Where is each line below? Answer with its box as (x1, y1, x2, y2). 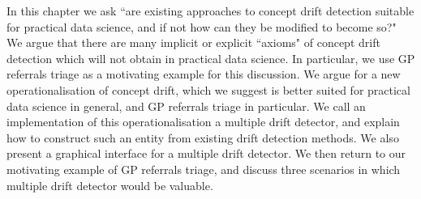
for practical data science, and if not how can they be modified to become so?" (6, 18, 397, 35)
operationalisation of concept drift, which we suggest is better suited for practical (6, 81, 410, 98)
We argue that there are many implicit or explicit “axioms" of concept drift (6, 34, 380, 51)
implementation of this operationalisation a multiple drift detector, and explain (6, 113, 400, 130)
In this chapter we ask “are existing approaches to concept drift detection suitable (6, 2, 415, 19)
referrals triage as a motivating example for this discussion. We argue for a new (6, 66, 401, 83)
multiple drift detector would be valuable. (6, 176, 213, 193)
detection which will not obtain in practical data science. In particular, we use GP (6, 49, 415, 66)
